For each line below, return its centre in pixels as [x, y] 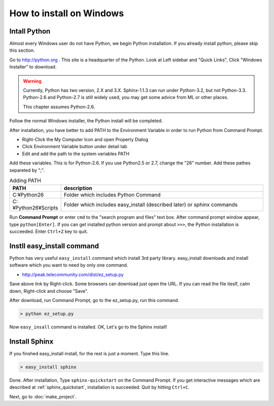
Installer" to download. [33, 67]
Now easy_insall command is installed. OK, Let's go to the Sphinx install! [88, 327]
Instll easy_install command [54, 246]
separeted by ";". [27, 170]
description [78, 188]
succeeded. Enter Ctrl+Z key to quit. [49, 231]
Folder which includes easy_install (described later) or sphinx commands [151, 205]
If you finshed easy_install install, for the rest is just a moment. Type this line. [89, 353]
